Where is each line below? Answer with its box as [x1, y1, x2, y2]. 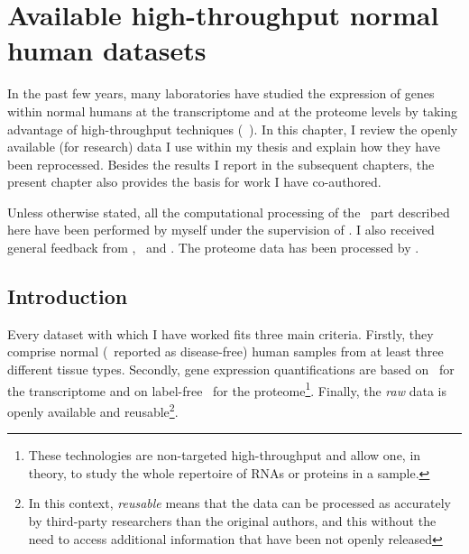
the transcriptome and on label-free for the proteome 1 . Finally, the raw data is [7, 378, 446, 400]
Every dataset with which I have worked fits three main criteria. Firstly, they [7, 324, 434, 343]
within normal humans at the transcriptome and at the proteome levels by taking [7, 101, 457, 120]
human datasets [7, 32, 207, 69]
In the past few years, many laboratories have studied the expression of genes [7, 84, 435, 103]
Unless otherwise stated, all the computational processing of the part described [7, 202, 450, 221]
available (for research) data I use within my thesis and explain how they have [7, 137, 440, 156]
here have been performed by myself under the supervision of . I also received [7, 220, 435, 239]
